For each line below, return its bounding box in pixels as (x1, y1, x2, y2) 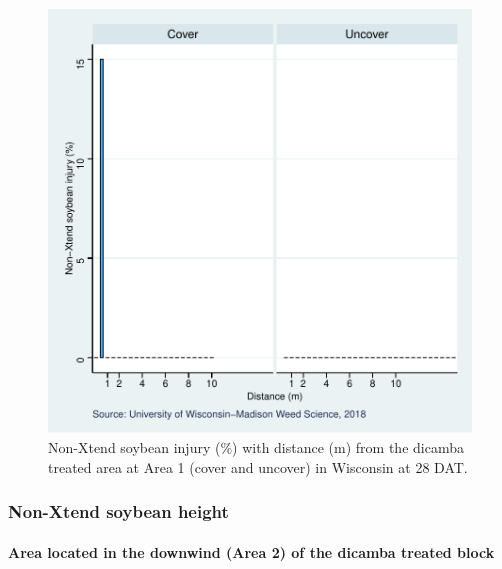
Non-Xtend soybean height (8, 499, 229, 524)
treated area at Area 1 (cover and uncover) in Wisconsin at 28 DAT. (48, 456, 468, 477)
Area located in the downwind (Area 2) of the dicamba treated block (8, 541, 495, 562)
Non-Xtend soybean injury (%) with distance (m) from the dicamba (48, 437, 464, 457)
